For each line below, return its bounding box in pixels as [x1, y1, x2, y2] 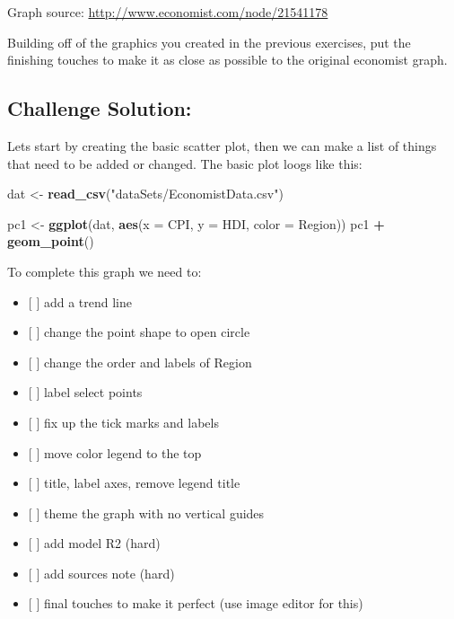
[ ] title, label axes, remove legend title [28, 473, 240, 492]
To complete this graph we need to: [7, 261, 202, 280]
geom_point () [7, 232, 94, 251]
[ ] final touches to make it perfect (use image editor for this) [28, 594, 363, 613]
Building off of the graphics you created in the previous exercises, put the [7, 32, 411, 51]
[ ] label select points [28, 383, 143, 402]
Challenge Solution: [7, 94, 192, 122]
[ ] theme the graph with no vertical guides [28, 503, 265, 522]
